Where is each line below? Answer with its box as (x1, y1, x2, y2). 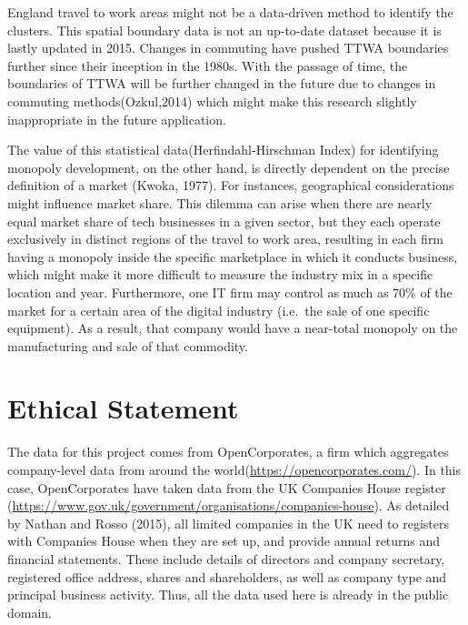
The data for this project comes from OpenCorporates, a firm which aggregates (7, 442, 449, 461)
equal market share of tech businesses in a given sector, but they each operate (7, 211, 441, 230)
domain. (7, 602, 53, 621)
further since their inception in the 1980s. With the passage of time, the (7, 55, 408, 75)
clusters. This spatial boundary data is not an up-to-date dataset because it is (7, 20, 442, 39)
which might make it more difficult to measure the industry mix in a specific (7, 265, 433, 284)
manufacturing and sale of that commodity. (7, 336, 248, 355)
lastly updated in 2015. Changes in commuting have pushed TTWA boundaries (7, 38, 449, 57)
